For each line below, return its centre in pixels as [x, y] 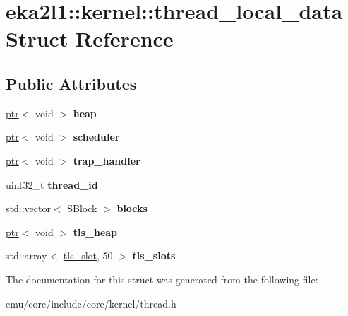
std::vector [28, 208]
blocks [132, 208]
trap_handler [107, 160]
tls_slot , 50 [88, 256]
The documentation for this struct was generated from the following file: [162, 279]
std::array [26, 256]
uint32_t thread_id [52, 184]
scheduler [96, 137]
